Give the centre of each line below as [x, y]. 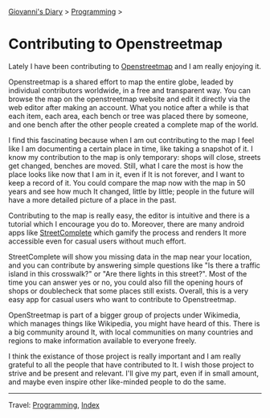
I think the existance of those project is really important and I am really [125, 356]
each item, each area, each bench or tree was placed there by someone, [129, 116]
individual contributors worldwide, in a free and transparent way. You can [129, 90]
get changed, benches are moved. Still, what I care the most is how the [126, 166]
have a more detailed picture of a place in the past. [92, 199]
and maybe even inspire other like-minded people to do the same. [117, 382]
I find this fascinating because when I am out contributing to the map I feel [131, 140]
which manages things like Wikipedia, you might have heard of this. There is [134, 323]
